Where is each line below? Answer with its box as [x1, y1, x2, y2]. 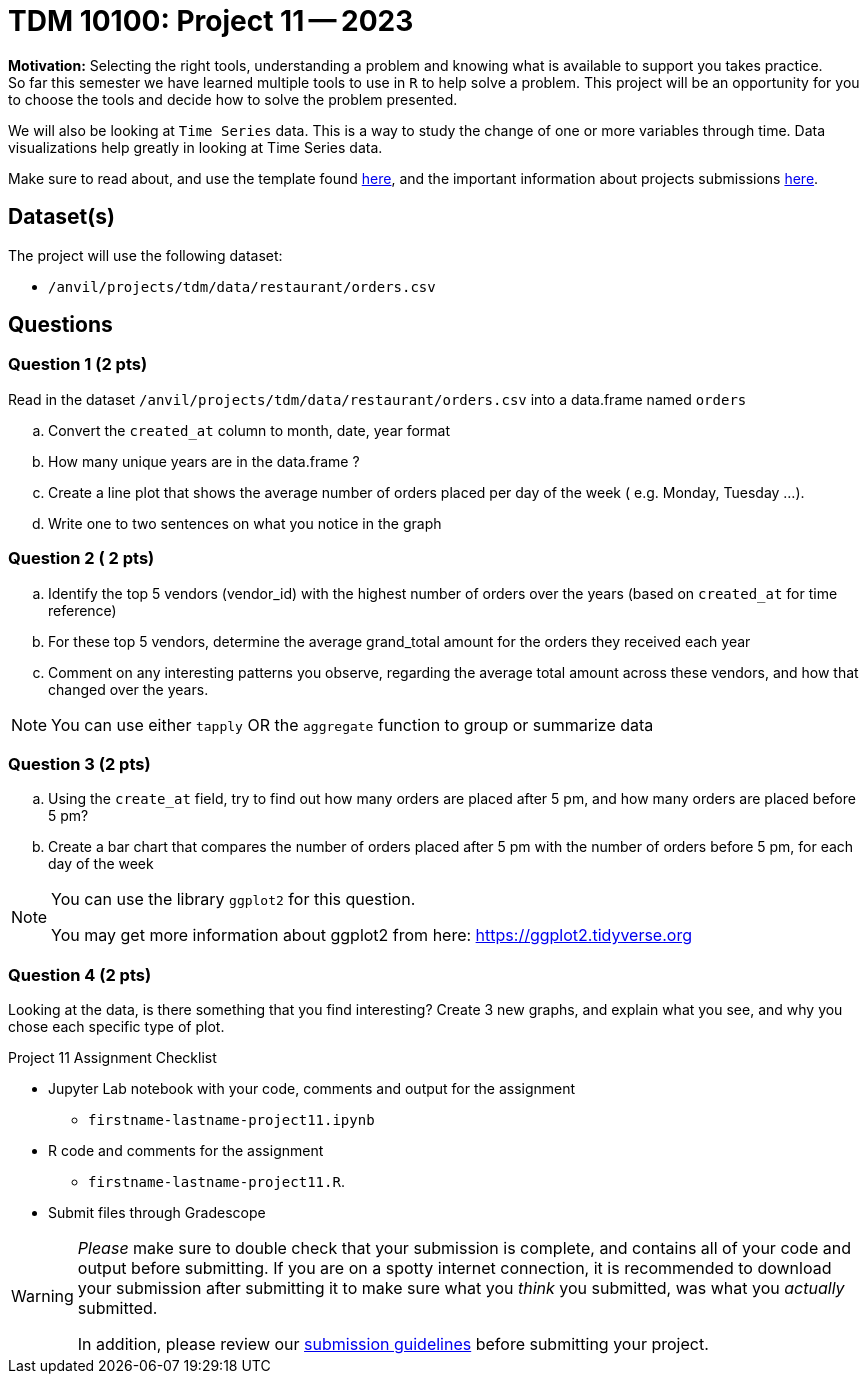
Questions [8, 312, 113, 338]
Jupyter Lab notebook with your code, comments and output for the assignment [48, 1080, 576, 1098]
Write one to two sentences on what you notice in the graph [48, 514, 442, 532]
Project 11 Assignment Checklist [8, 1049, 217, 1067]
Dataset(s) [8, 204, 115, 230]
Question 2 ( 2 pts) [8, 548, 155, 569]
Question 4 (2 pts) [8, 964, 152, 985]
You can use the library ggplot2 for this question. [51, 889, 416, 910]
